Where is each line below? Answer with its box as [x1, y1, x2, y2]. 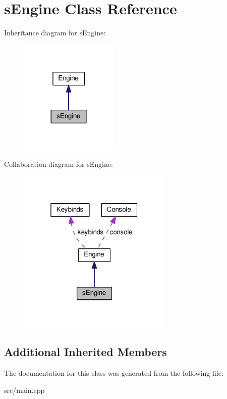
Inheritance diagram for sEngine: [4, 27, 106, 38]
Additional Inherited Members [4, 344, 167, 360]
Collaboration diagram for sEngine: [4, 159, 113, 169]
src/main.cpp [4, 384, 45, 395]
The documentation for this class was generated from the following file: [4, 368, 223, 378]
